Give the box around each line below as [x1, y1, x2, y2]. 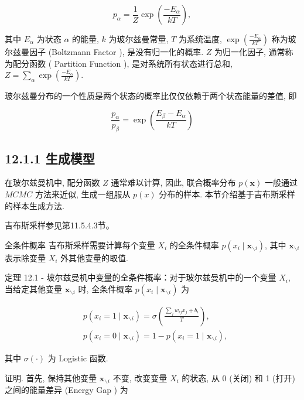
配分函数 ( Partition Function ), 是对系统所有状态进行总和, [12, 57, 233, 69]
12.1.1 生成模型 [5, 149, 95, 167]
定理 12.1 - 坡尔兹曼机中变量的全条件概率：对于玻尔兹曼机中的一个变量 [5, 271, 276, 283]
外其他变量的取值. [60, 251, 128, 264]
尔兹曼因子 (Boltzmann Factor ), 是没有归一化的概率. [5, 46, 204, 57]
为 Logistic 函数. [47, 352, 108, 364]
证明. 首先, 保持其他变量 [5, 371, 97, 384]
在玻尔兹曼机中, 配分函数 [5, 176, 100, 189]
